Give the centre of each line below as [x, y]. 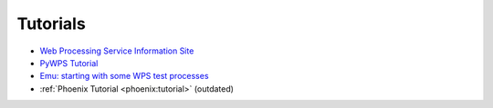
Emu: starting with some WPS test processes [124, 76]
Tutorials [51, 24]
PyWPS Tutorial [69, 63]
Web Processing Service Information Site [117, 51]
